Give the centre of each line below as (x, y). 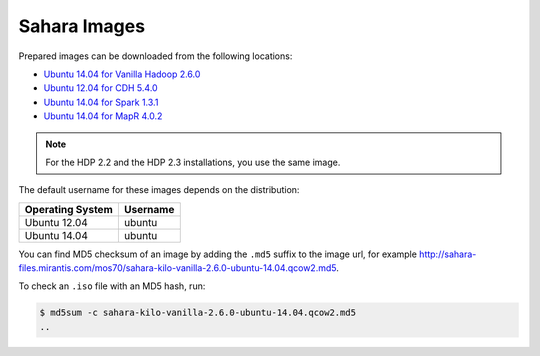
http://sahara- (447, 254)
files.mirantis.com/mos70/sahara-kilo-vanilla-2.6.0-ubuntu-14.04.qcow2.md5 (177, 268)
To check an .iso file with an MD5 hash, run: (112, 286)
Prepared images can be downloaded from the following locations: (155, 56)
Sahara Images (81, 26)
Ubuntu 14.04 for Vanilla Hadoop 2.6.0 (122, 74)
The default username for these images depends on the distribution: (159, 190)
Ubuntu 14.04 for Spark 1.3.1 (101, 102)
